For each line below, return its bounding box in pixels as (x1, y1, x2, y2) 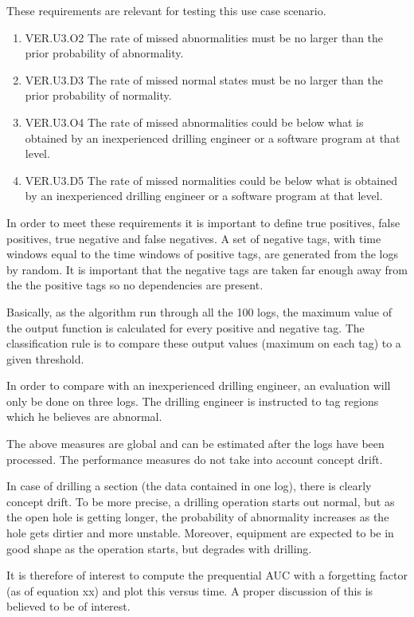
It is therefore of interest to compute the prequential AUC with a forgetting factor (6, 567, 408, 584)
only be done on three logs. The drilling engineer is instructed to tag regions (6, 392, 379, 409)
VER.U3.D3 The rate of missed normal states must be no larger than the (25, 71, 383, 88)
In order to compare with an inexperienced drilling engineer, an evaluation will (6, 377, 391, 394)
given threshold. (6, 350, 84, 367)
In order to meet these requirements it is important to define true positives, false (6, 214, 400, 230)
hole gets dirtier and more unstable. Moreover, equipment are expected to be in (6, 525, 394, 541)
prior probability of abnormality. (25, 45, 184, 61)
